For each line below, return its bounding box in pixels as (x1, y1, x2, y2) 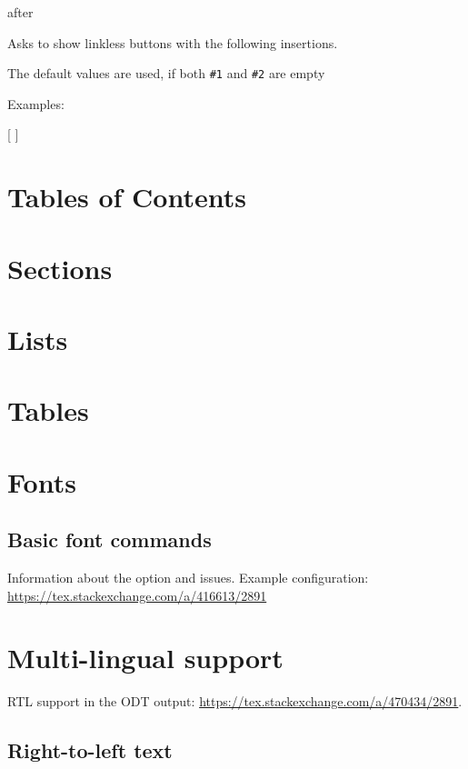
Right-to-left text (7, 736, 173, 764)
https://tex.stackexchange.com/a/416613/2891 (7, 585, 267, 604)
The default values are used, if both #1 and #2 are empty (7, 64, 325, 83)
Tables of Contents (7, 178, 246, 215)
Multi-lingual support (7, 639, 284, 676)
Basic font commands (7, 525, 212, 554)
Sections (7, 249, 113, 286)
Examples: (7, 94, 65, 113)
